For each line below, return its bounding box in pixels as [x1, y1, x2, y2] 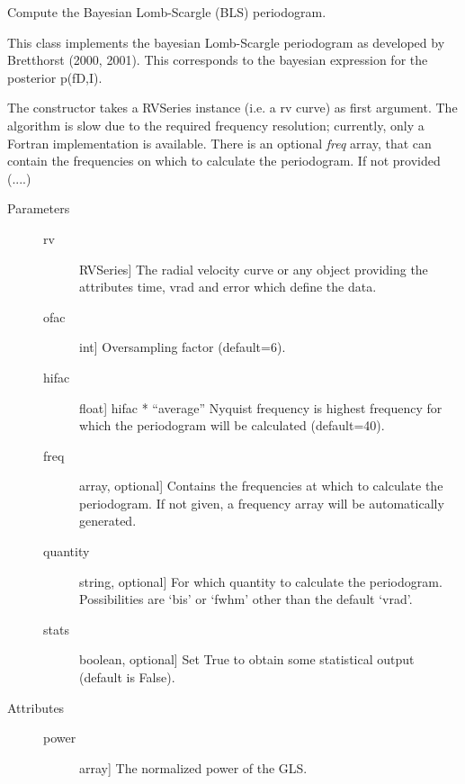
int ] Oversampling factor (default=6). [79, 338, 286, 356]
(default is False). [79, 668, 175, 687]
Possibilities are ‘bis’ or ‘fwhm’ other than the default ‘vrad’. [79, 590, 413, 608]
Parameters [7, 199, 70, 218]
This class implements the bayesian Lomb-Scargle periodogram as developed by [7, 32, 445, 51]
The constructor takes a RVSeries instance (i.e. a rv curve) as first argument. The [7, 98, 458, 117]
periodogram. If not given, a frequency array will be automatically [79, 493, 444, 512]
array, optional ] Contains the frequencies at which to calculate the [79, 476, 443, 495]
